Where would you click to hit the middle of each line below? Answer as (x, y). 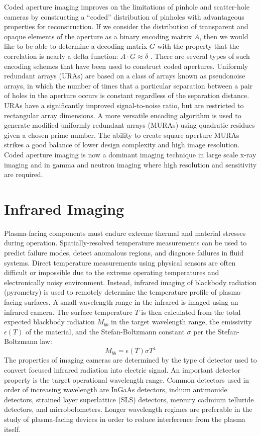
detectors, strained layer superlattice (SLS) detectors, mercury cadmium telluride (129, 399)
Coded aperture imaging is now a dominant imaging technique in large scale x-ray (130, 154)
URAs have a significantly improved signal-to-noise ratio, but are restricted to (124, 105)
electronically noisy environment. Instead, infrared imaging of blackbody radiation (130, 282)
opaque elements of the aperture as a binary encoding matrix (98, 36)
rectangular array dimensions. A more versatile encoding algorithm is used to (123, 115)
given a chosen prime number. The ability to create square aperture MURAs (122, 135)
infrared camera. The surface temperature (68, 312)
